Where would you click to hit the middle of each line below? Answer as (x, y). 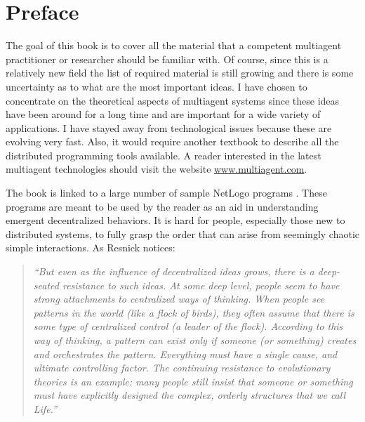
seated (46, 285)
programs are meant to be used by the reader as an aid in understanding (162, 206)
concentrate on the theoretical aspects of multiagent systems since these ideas (173, 100)
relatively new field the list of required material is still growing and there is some (180, 73)
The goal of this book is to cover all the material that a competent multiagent (174, 45)
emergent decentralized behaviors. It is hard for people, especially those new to (175, 220)
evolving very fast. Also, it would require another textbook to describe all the (172, 141)
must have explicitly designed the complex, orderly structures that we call (190, 395)
